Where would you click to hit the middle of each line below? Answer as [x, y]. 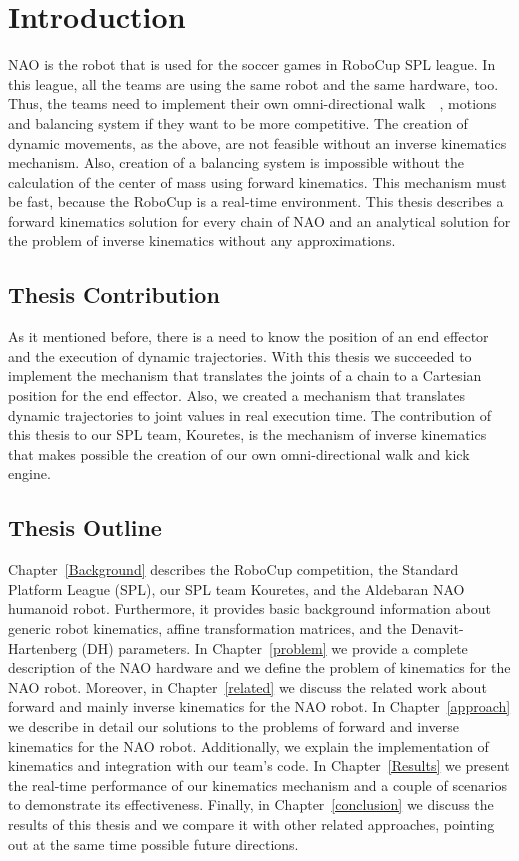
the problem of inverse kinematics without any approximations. [202, 240]
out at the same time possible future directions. [153, 843]
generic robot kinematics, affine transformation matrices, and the [207, 628]
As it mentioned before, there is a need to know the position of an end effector [248, 336]
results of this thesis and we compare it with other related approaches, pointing [251, 823]
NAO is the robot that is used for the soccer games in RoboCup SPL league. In [252, 64]
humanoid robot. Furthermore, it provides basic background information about [249, 608]
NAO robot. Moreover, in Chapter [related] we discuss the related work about [247, 686]
